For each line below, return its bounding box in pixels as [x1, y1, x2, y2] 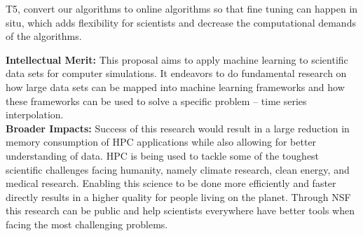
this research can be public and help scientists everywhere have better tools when [6, 203, 355, 218]
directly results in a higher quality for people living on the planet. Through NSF [6, 189, 351, 204]
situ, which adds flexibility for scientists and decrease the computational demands [6, 15, 356, 29]
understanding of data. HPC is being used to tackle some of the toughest [6, 148, 320, 162]
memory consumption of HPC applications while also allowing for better [6, 134, 317, 149]
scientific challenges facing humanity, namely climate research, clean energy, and [6, 162, 350, 176]
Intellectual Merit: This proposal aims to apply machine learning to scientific [6, 52, 348, 67]
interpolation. [6, 107, 64, 122]
